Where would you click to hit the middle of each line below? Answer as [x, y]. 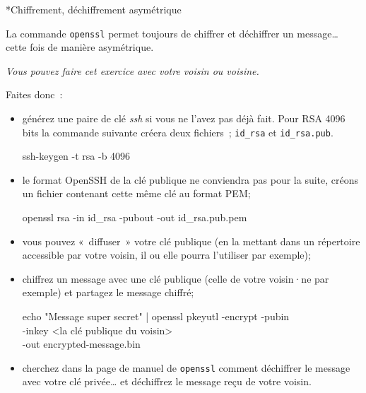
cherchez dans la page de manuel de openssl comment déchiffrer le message [186, 367]
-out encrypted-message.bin [81, 344]
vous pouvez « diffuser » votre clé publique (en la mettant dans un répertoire [191, 241]
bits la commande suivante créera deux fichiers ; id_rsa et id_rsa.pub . [178, 132]
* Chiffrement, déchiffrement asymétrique [94, 9]
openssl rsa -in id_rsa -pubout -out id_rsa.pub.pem [135, 217]
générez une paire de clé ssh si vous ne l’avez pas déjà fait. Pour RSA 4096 [184, 118]
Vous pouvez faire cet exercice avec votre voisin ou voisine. [132, 70]
